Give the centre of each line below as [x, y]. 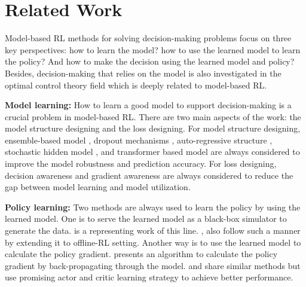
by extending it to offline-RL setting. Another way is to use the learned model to [153, 242]
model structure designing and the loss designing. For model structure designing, [153, 128]
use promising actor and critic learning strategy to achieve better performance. [149, 277]
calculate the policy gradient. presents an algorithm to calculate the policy [141, 254]
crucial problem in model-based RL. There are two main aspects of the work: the [153, 116]
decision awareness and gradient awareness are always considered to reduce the [149, 175]
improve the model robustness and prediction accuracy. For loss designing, [141, 164]
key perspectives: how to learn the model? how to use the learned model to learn [153, 49]
